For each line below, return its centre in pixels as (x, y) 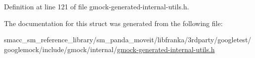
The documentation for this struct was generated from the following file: (113, 23)
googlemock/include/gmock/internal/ (61, 49)
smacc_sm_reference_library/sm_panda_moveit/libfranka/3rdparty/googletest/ (128, 40)
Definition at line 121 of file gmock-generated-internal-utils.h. (97, 6)
